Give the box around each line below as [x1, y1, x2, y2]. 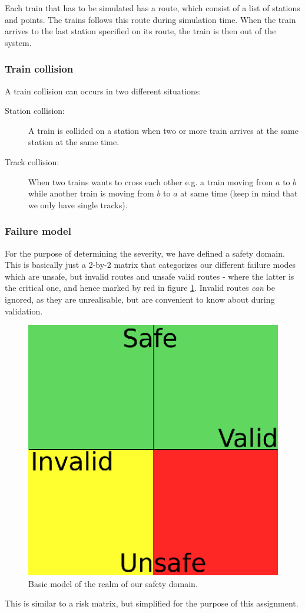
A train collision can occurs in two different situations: [5, 84, 201, 97]
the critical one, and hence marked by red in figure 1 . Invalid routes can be [5, 281, 275, 294]
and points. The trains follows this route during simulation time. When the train [5, 13, 296, 25]
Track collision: [5, 155, 59, 168]
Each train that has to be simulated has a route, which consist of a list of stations [5, 2, 300, 14]
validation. [5, 304, 43, 317]
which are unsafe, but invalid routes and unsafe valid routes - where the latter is [5, 270, 294, 282]
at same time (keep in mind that [180, 187, 298, 199]
